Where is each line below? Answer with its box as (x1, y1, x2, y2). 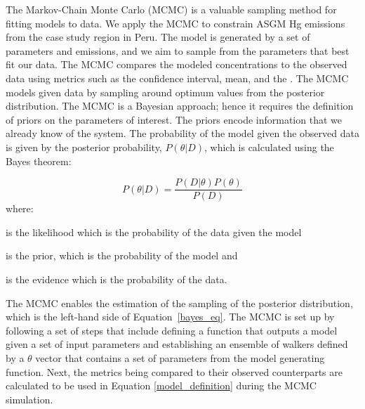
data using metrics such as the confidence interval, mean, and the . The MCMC (6, 70, 349, 85)
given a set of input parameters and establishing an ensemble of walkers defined (6, 337, 348, 351)
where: (6, 201, 34, 216)
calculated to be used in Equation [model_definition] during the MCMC (6, 378, 317, 393)
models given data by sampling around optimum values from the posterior (6, 84, 325, 99)
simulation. (6, 391, 53, 406)
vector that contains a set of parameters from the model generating (35, 350, 325, 365)
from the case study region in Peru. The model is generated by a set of (6, 30, 310, 44)
